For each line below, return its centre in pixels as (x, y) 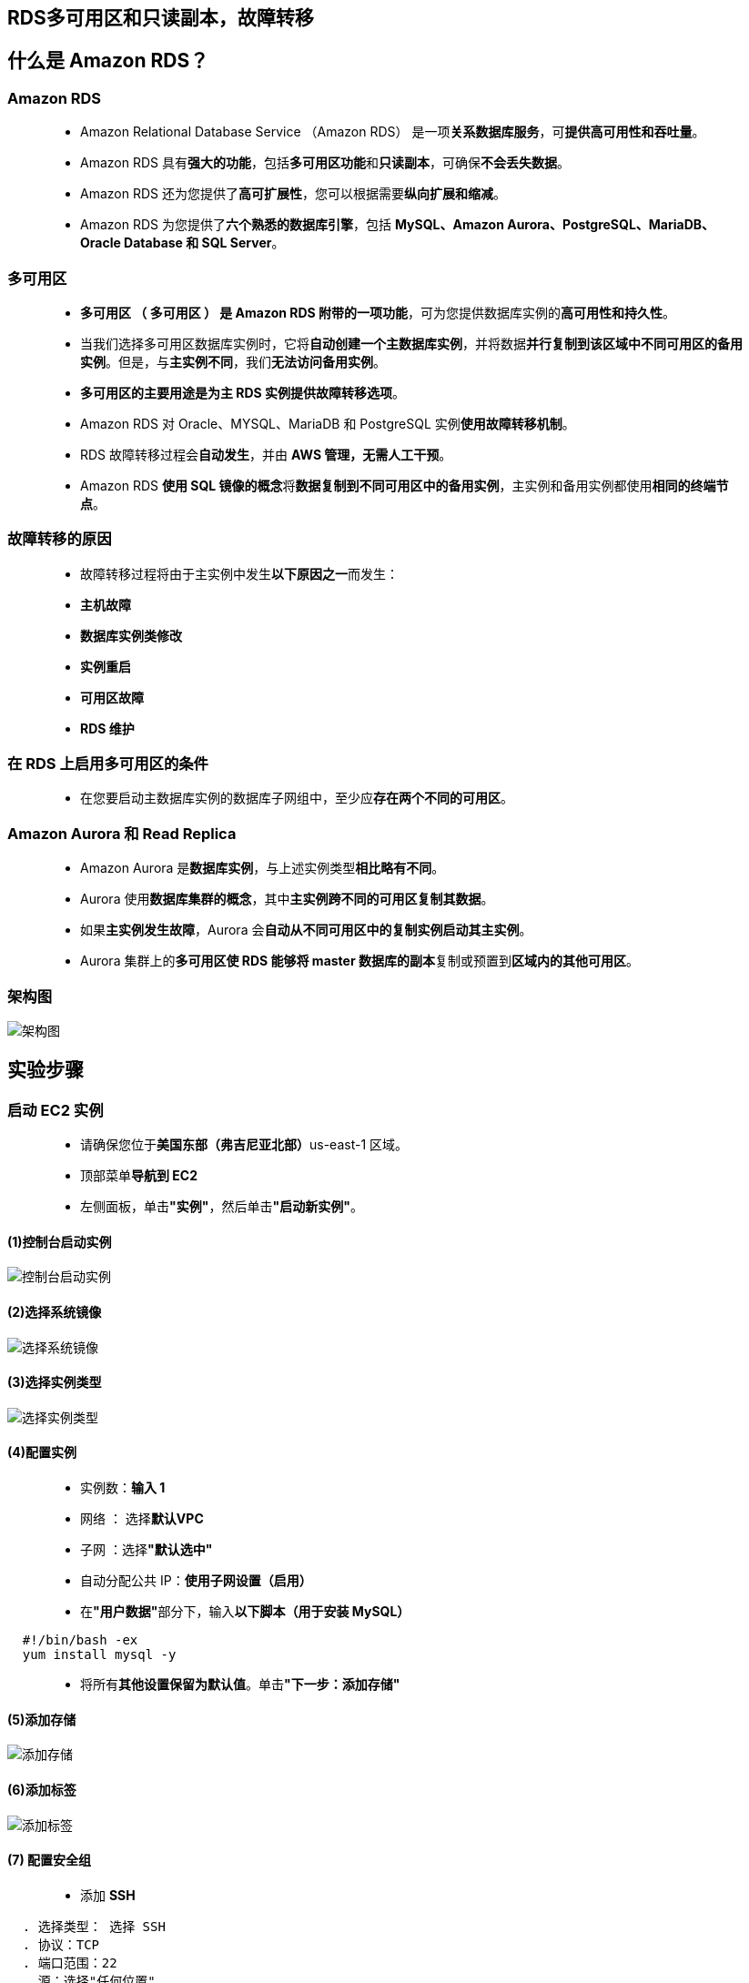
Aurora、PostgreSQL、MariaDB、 (611, 225)
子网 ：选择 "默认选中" (147, 1550)
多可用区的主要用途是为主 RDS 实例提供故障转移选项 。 (243, 392)
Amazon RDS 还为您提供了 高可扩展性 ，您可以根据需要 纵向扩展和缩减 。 (293, 194)
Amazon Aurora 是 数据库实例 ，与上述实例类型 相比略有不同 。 (263, 868)
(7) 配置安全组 (50, 1860)
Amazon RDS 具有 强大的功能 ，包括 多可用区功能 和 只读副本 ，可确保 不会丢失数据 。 (325, 163)
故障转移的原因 (60, 539)
